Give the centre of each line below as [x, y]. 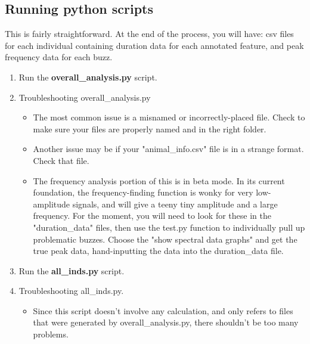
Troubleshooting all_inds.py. [71, 291]
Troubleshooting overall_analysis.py [85, 97]
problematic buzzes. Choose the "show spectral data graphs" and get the [165, 239]
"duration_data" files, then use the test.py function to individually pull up [169, 227]
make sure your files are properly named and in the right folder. [150, 128]
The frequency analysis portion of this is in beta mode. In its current [159, 180]
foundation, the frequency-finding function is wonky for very [143, 192]
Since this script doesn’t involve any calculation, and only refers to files [163, 310]
